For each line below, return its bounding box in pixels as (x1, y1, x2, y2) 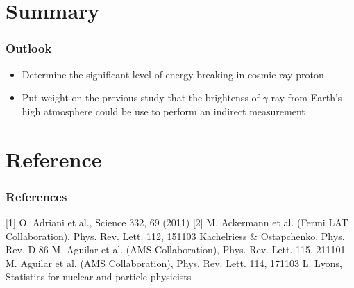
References (6, 187, 67, 205)
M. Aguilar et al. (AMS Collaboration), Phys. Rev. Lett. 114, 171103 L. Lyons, (6, 255, 343, 270)
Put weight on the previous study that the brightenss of (22, 90, 260, 105)
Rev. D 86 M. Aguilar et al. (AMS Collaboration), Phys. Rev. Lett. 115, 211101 (6, 242, 346, 257)
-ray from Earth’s (267, 90, 342, 105)
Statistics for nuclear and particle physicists (6, 269, 192, 284)
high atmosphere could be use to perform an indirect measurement (22, 103, 305, 118)
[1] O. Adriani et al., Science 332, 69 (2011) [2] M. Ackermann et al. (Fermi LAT (6, 214, 348, 229)
